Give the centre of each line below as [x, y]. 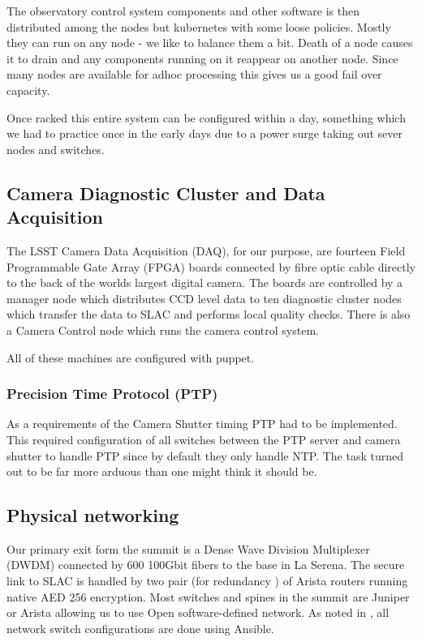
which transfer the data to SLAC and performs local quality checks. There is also [209, 314]
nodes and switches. [56, 149]
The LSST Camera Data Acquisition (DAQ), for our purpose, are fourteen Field [206, 250]
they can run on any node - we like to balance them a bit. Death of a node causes [210, 43]
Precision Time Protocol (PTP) [112, 394]
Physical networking [93, 515]
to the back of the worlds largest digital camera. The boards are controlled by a [205, 282]
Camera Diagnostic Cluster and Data [166, 193]
